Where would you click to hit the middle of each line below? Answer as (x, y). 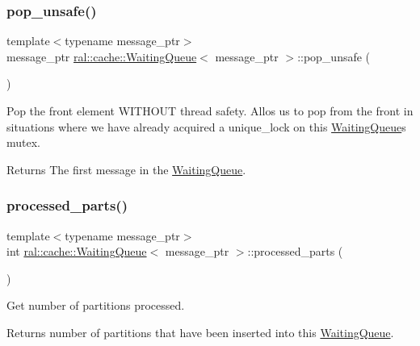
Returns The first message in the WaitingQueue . (126, 169)
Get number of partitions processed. (96, 305)
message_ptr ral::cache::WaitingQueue (102, 56)
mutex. (23, 142)
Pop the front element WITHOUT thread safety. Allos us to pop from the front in (210, 110)
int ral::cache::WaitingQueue (77, 251)
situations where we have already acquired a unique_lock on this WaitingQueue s (206, 126)
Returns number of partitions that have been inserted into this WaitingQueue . (200, 332)
